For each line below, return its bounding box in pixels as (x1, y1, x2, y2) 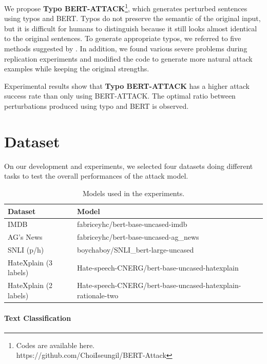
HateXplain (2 (8, 280, 53, 291)
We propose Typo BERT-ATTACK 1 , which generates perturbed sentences (4, 2, 247, 13)
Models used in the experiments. (82, 187, 185, 198)
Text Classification (4, 312, 71, 323)
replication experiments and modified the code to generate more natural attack (4, 53, 253, 64)
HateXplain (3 (8, 257, 53, 267)
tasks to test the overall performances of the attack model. (4, 170, 188, 181)
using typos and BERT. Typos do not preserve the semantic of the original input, (4, 13, 261, 24)
